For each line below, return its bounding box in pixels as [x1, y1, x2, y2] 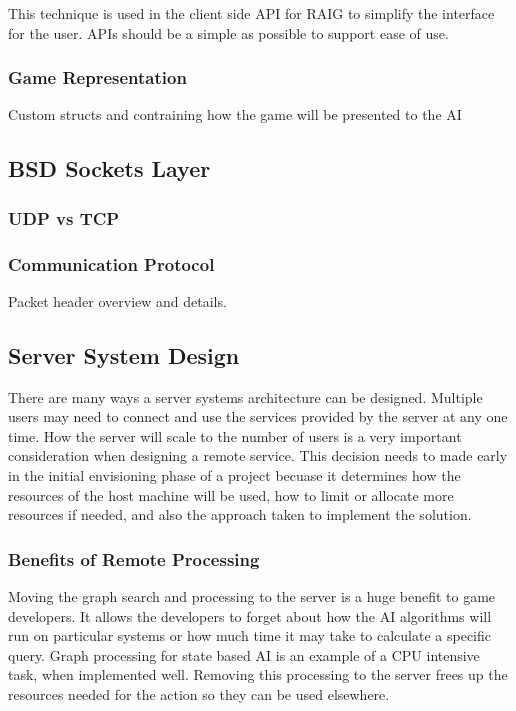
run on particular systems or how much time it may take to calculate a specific [8, 625, 492, 646]
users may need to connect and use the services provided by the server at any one [8, 406, 508, 427]
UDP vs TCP [8, 205, 120, 230]
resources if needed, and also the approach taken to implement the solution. [8, 504, 472, 525]
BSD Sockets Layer [8, 153, 211, 184]
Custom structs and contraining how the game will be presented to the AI [8, 104, 462, 125]
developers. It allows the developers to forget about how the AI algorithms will [8, 605, 492, 626]
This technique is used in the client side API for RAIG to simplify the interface [8, 3, 495, 23]
